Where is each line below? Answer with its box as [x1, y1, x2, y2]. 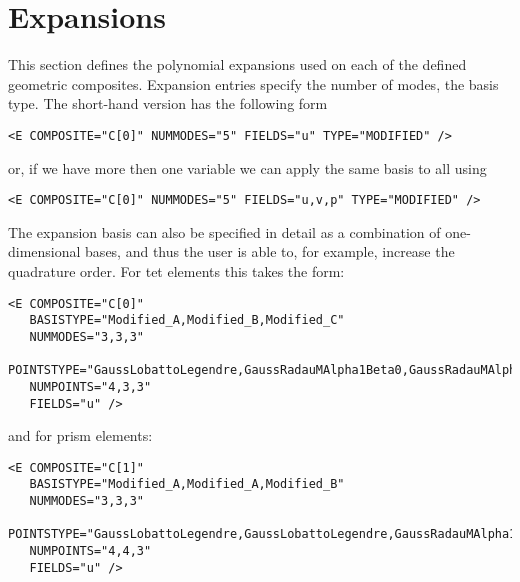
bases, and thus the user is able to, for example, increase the [85, 241, 455, 262]
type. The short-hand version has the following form [8, 93, 328, 114]
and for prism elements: [8, 425, 153, 446]
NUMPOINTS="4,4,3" [29, 544, 152, 559]
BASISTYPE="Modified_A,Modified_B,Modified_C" [29, 313, 345, 328]
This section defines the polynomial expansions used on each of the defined [8, 54, 467, 75]
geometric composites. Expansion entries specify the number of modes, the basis [8, 73, 499, 94]
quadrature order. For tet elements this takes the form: [8, 261, 345, 281]
